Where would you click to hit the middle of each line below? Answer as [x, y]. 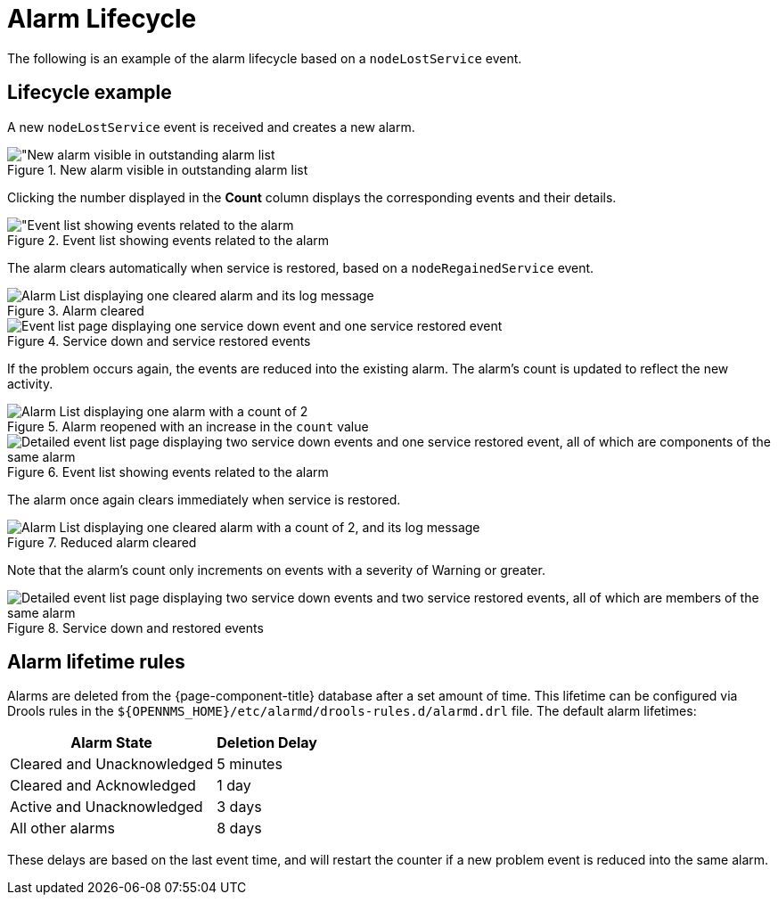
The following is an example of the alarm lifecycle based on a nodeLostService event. [265, 58]
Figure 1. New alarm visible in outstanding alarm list [158, 169]
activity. [30, 383]
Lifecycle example [90, 93]
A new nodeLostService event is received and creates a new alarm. [211, 127]
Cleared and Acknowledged [103, 786]
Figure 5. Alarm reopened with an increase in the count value [188, 426]
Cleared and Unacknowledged [112, 764]
